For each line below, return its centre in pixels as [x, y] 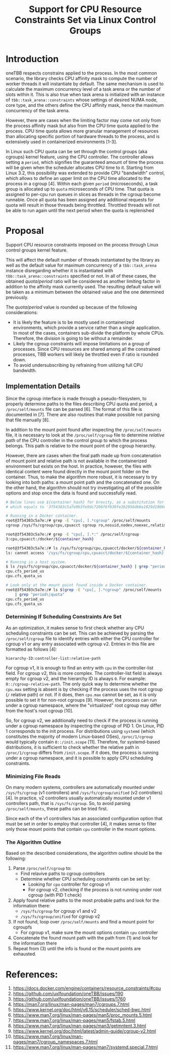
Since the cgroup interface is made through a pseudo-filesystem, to [76, 398]
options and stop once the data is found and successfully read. [71, 493]
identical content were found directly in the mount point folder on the [77, 471]
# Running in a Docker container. [42, 516]
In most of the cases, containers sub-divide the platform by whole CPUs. [89, 333]
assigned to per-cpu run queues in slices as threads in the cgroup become [83, 194]
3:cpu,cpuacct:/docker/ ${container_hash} [50, 539]
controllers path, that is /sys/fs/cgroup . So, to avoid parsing [68, 803]
